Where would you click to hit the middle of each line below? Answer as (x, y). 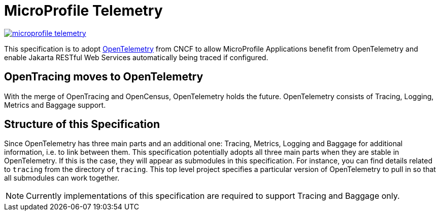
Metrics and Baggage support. (55, 105)
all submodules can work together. (62, 178)
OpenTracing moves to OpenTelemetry (104, 77)
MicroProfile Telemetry (83, 11)
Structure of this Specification (82, 124)
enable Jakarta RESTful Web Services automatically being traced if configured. (136, 57)
